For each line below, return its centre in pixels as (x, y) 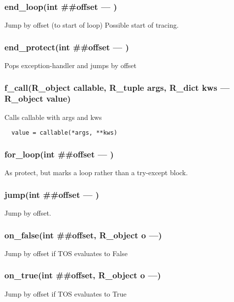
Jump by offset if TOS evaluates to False (66, 253)
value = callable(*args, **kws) (65, 133)
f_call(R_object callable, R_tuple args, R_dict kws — (117, 87)
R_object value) (38, 98)
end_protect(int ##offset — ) (67, 47)
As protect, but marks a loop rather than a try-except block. (96, 172)
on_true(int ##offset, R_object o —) (83, 275)
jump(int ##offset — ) (52, 194)
